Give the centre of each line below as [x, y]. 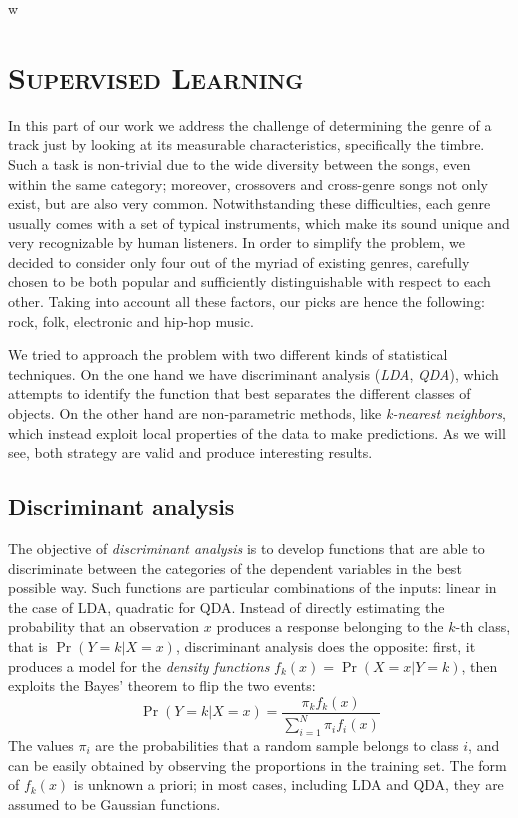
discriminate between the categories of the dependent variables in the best [235, 567]
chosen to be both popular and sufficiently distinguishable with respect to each [249, 281]
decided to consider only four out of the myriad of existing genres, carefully [239, 261]
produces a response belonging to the [330, 626]
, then [479, 665]
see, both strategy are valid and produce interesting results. [190, 452]
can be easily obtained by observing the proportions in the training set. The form [257, 764]
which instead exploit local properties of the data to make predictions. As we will [257, 432]
